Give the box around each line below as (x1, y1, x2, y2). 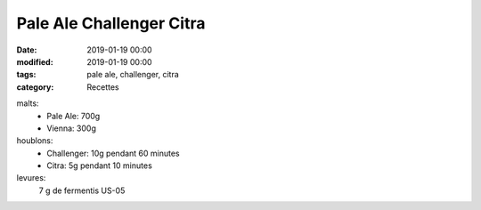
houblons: (16, 135, 53, 146)
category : (16, 81, 54, 93)
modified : (16, 56, 53, 67)
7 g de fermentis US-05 (38, 185, 126, 196)
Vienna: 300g (46, 123, 97, 133)
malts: (16, 98, 39, 109)
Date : (16, 44, 37, 55)
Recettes (86, 81, 119, 93)
